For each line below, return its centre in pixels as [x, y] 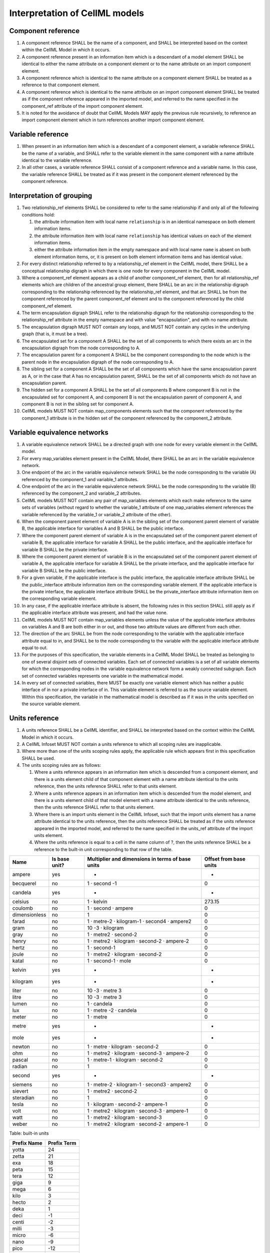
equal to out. [35, 648]
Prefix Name [27, 1143]
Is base [60, 859]
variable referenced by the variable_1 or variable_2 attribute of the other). [97, 514]
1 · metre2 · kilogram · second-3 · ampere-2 [138, 1054]
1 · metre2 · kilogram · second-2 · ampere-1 [138, 1124]
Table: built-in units [29, 1133]
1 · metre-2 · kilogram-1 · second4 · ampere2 [139, 921]
